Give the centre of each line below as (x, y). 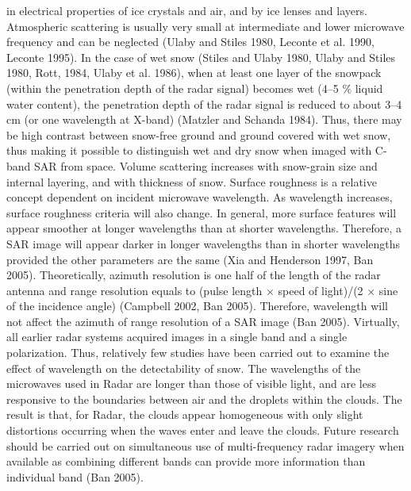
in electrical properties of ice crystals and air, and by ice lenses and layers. (187, 10)
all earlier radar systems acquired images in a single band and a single (177, 337)
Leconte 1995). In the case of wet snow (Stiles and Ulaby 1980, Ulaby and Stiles (201, 57)
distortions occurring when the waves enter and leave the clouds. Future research (203, 430)
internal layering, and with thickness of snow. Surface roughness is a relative (192, 181)
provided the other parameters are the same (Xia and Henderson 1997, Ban (190, 259)
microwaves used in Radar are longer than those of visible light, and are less (191, 384)
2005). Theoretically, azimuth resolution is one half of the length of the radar (194, 275)
